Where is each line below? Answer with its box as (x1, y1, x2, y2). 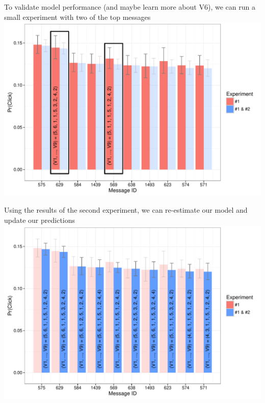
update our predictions (4, 214, 75, 225)
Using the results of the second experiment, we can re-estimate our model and (4, 205, 248, 215)
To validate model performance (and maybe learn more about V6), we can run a (4, 2, 255, 12)
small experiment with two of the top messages (4, 11, 151, 22)
